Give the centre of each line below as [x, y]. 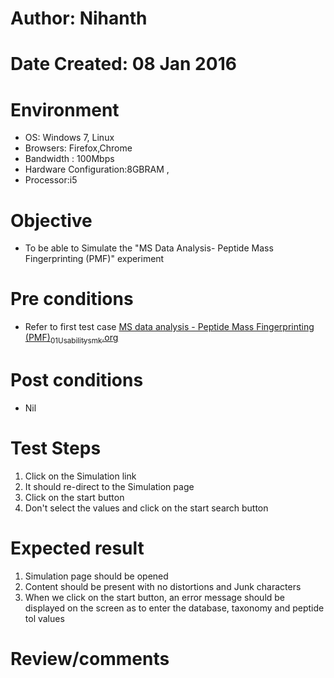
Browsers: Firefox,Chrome [78, 148]
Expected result [77, 548]
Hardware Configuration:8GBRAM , [97, 169]
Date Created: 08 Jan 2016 [123, 64]
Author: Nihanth [79, 18]
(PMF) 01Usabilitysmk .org [71, 339]
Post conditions [77, 380]
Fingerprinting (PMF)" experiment [94, 259]
